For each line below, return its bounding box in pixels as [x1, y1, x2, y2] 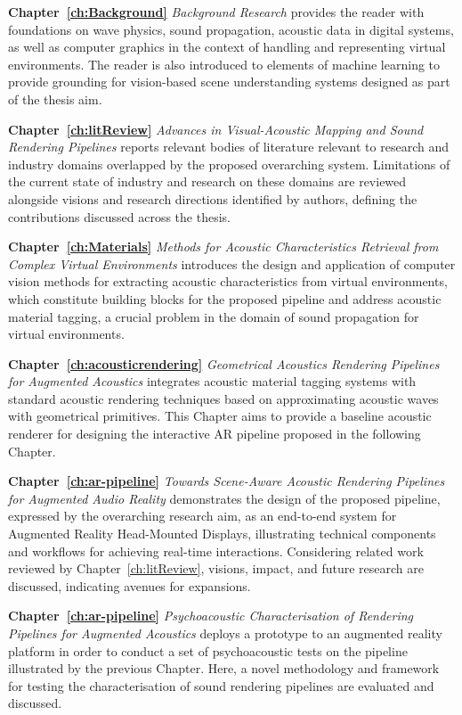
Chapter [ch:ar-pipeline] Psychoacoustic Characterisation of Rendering [8, 606, 414, 625]
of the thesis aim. [8, 89, 102, 108]
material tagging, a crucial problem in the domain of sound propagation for [8, 307, 419, 325]
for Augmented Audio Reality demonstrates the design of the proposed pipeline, [8, 489, 441, 507]
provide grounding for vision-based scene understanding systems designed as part [8, 72, 450, 91]
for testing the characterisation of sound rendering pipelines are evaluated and [8, 676, 434, 694]
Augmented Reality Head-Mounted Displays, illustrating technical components [8, 524, 436, 543]
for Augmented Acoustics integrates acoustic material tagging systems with [8, 372, 417, 390]
